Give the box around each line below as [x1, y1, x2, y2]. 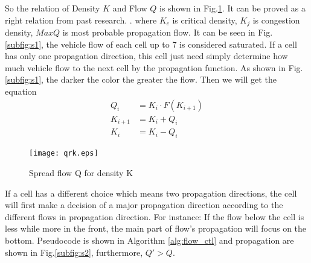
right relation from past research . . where [5, 13, 157, 26]
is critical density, [172, 13, 237, 26]
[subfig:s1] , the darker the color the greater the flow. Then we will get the [5, 73, 277, 86]
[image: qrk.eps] [29, 149, 98, 158]
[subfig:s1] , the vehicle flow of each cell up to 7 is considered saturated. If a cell [5, 37, 297, 50]
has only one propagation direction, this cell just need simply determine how [5, 49, 288, 62]
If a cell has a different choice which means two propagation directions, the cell [5, 186, 297, 199]
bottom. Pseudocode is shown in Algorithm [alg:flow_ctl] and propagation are [5, 233, 294, 246]
